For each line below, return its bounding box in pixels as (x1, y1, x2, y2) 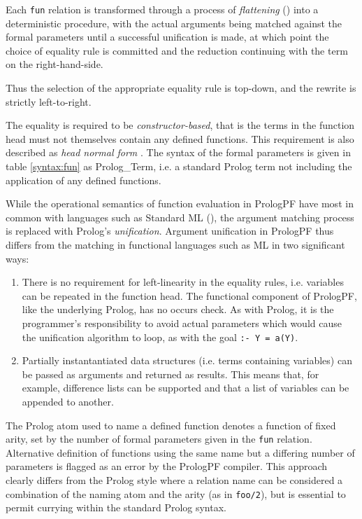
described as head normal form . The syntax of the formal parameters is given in (6, 145, 351, 160)
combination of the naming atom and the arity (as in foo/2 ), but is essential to (6, 486, 346, 501)
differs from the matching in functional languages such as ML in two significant (6, 237, 345, 251)
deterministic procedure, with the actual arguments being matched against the (6, 15, 342, 30)
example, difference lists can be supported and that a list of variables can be (22, 380, 349, 395)
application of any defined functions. (6, 172, 161, 187)
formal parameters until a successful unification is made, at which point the (6, 29, 329, 44)
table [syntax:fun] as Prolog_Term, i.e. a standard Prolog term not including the (6, 159, 352, 173)
